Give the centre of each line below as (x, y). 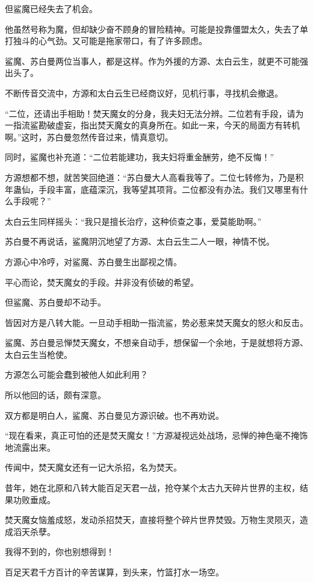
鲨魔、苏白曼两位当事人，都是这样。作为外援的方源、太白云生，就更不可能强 (156, 61)
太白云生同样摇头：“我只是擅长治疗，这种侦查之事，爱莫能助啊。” (133, 221)
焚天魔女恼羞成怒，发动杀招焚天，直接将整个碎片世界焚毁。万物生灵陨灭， (152, 520)
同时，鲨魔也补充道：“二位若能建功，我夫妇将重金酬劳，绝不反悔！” (140, 157)
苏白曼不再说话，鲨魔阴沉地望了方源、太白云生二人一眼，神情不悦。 (140, 241)
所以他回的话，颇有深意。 (55, 395)
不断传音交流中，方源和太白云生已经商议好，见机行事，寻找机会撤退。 (144, 92)
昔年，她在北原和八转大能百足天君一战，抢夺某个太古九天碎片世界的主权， (152, 488)
